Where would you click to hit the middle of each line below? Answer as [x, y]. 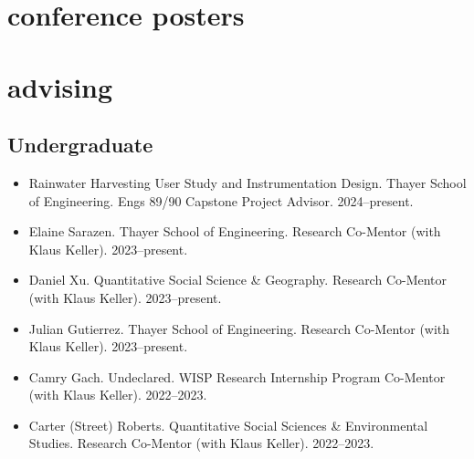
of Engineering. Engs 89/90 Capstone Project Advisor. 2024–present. [221, 200]
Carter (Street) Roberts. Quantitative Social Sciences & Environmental [228, 425]
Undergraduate [80, 145]
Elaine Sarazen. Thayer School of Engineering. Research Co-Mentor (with [235, 231]
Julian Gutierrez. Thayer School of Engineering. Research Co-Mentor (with [239, 328]
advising [60, 86]
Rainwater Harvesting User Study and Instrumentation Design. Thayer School [248, 182]
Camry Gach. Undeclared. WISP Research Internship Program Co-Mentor [237, 376]
